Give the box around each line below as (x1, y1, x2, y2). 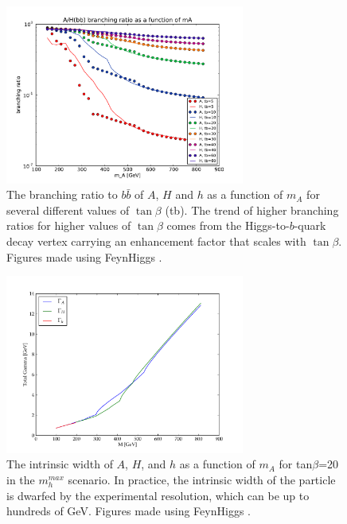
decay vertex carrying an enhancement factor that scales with (6, 232, 306, 249)
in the (6, 471, 35, 487)
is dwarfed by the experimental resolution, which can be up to (6, 487, 310, 503)
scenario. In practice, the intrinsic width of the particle (68, 471, 336, 487)
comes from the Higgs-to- (166, 217, 290, 234)
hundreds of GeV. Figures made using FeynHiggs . (6, 503, 251, 519)
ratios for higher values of (6, 217, 131, 234)
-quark (294, 217, 326, 234)
